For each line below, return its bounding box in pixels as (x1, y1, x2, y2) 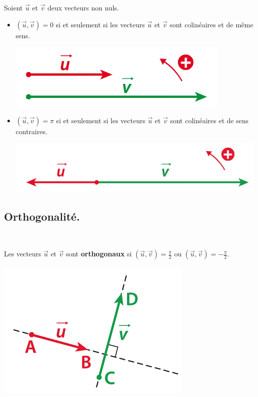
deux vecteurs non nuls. (47, 2, 119, 12)
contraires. (15, 126, 48, 136)
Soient (4, 2, 23, 12)
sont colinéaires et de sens (170, 115, 249, 125)
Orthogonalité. (4, 208, 80, 224)
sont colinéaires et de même (169, 19, 254, 29)
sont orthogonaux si (65, 248, 132, 259)
